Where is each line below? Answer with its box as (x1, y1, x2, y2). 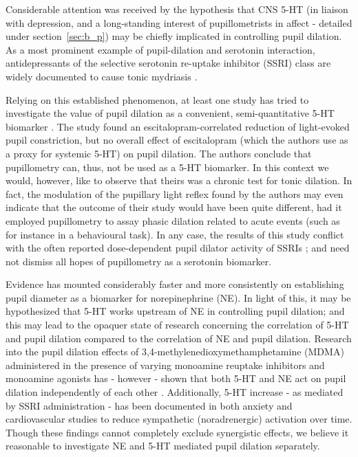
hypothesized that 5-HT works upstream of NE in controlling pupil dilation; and (6, 304, 345, 318)
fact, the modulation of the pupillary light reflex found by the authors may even (6, 186, 344, 201)
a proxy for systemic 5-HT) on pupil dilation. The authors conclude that (6, 146, 312, 160)
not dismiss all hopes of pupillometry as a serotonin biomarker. (6, 254, 272, 268)
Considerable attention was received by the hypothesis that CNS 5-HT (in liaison (6, 2, 348, 16)
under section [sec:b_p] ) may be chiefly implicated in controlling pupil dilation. (6, 29, 342, 43)
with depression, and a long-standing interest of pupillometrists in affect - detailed (6, 15, 352, 30)
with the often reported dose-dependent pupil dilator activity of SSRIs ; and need (6, 241, 350, 255)
